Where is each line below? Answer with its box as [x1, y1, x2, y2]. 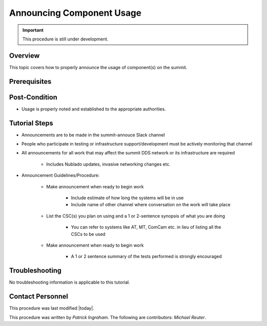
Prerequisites [9, 77, 51, 86]
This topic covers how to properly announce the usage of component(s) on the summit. [9, 64, 187, 70]
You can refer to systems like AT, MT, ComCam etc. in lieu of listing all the [71, 224, 222, 230]
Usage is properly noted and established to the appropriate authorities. [21, 106, 166, 112]
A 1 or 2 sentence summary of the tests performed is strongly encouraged [71, 254, 222, 259]
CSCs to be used [71, 231, 106, 237]
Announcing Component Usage [9, 7, 142, 18]
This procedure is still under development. [22, 36, 109, 42]
